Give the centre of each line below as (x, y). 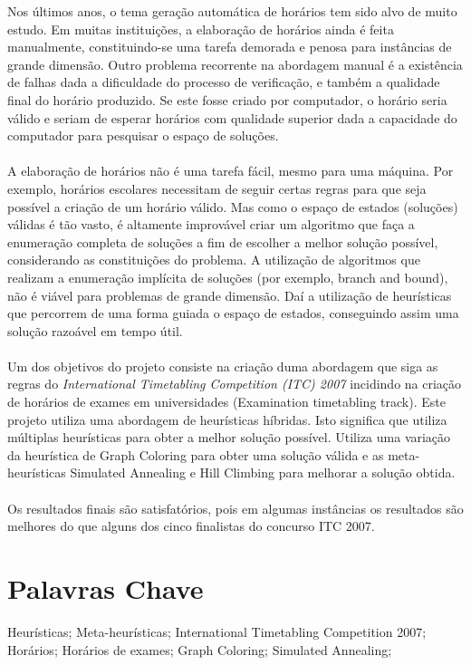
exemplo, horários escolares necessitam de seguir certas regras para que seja (217, 188)
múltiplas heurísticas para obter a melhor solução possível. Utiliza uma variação (229, 437)
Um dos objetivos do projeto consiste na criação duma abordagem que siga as (223, 366)
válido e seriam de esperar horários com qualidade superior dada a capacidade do (232, 117)
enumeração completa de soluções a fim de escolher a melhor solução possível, (223, 241)
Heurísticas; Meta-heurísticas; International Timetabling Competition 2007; (217, 631)
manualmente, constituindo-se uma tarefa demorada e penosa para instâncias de (230, 47)
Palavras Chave (106, 588)
